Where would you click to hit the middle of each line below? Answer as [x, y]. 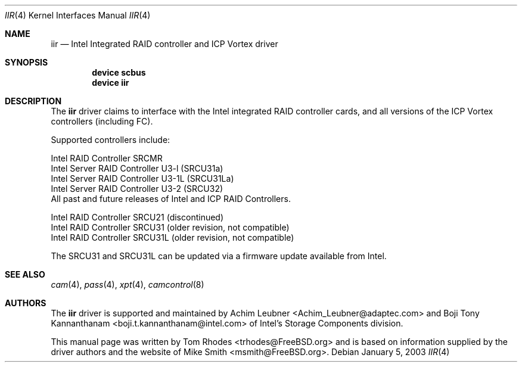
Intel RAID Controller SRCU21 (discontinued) [137, 217]
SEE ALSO [25, 274]
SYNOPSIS [27, 62]
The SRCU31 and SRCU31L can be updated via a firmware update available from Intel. [219, 256]
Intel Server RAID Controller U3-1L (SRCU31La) [142, 178]
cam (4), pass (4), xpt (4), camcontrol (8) [128, 284]
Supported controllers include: [111, 140]
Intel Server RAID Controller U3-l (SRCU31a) [137, 168]
